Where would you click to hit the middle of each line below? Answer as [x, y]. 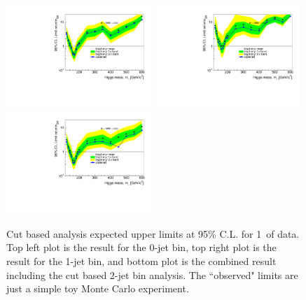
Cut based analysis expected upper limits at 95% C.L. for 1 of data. [153, 233]
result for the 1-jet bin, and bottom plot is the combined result [141, 261]
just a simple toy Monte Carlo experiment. [98, 288]
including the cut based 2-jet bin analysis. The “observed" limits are [152, 274]
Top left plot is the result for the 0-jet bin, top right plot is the [141, 247]
